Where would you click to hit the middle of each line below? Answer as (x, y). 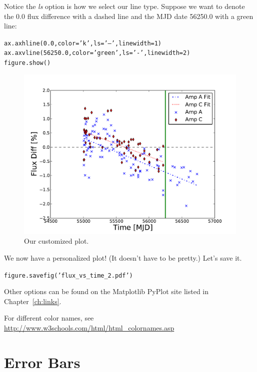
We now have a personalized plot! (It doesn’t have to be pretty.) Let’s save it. (123, 258)
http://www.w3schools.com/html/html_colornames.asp (89, 328)
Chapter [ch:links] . (33, 301)
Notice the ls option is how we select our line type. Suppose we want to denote (124, 6)
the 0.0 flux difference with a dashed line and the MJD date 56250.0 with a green (129, 16)
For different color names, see (49, 318)
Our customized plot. (56, 241)
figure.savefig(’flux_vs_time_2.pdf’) (68, 275)
